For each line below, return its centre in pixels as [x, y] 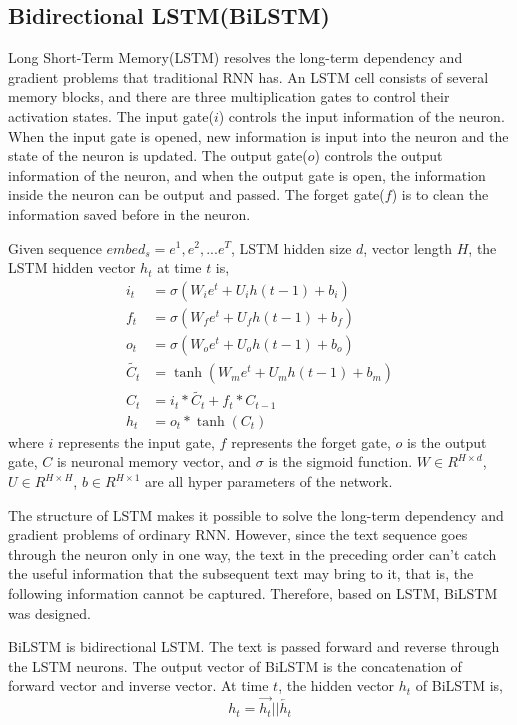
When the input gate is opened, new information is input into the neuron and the [258, 135]
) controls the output [378, 155]
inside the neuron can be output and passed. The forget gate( [196, 194]
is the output [446, 441]
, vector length [408, 247]
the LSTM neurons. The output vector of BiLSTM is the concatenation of [235, 665]
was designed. [49, 612]
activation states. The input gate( [111, 115]
